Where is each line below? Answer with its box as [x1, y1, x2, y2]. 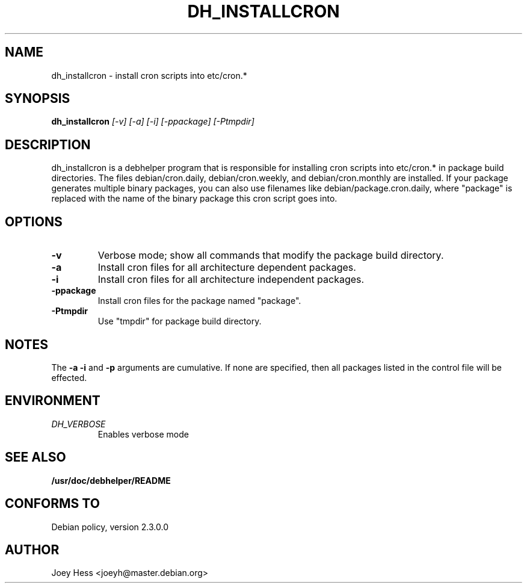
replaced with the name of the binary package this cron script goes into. [51, 193, 337, 204]
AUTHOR [5, 542, 60, 557]
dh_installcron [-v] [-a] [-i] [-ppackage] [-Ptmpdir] [51, 116, 254, 127]
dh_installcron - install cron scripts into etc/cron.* [51, 70, 247, 81]
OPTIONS [5, 214, 63, 229]
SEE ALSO [5, 450, 66, 465]
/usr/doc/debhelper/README [51, 475, 171, 486]
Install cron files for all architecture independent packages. [97, 273, 365, 286]
